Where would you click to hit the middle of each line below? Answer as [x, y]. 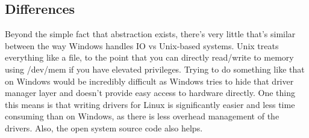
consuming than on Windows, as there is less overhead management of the [142, 116]
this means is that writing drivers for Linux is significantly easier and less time [150, 104]
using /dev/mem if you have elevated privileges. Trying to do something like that [155, 69]
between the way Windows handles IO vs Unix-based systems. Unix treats [142, 45]
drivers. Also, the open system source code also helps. [104, 127]
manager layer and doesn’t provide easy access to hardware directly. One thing [150, 93]
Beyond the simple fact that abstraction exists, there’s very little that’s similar [150, 34]
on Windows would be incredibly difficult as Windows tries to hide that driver [149, 81]
